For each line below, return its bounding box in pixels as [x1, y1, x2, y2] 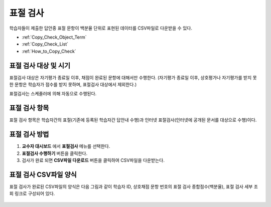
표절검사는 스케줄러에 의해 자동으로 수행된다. [9, 91, 97, 97]
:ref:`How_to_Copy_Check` [22, 48, 76, 54]
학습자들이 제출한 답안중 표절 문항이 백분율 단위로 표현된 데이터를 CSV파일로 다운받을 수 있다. [9, 25, 193, 31]
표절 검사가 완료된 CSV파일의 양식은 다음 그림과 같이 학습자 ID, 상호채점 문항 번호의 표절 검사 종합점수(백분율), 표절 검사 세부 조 [9, 183, 258, 189]
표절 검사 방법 [9, 130, 49, 139]
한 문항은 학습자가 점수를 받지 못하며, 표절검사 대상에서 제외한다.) [9, 82, 137, 88]
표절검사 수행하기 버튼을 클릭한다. [22, 150, 88, 156]
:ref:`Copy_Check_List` [22, 41, 69, 47]
